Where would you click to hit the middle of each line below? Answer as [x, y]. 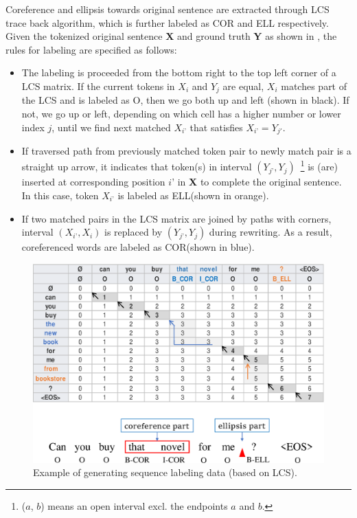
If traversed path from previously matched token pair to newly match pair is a [186, 151]
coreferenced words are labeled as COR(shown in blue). [138, 247]
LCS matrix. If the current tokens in [98, 86]
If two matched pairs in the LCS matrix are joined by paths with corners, [176, 218]
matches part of [314, 86]
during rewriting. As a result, [270, 232]
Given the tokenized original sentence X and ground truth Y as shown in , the [171, 36]
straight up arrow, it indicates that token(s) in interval [137, 167]
